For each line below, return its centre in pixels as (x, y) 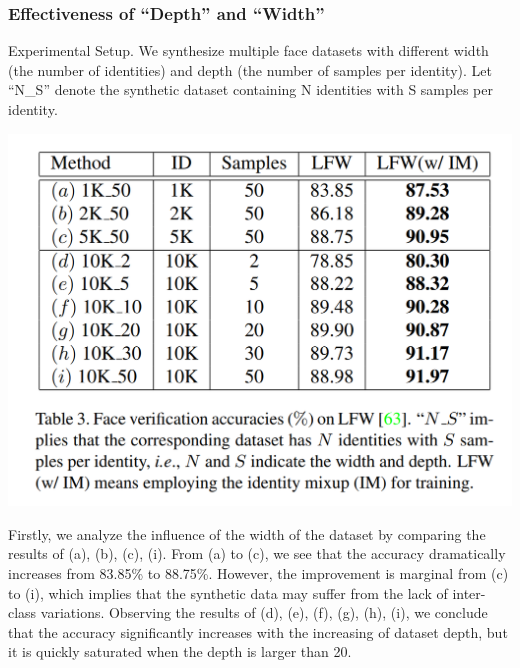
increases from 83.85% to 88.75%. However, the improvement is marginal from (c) (258, 572)
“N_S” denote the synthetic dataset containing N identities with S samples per (250, 89)
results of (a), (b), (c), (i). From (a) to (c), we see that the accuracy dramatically (257, 553)
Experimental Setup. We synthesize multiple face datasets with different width (248, 50)
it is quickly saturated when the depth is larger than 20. (180, 651)
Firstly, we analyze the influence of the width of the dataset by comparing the (247, 533)
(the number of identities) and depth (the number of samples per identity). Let (250, 69)
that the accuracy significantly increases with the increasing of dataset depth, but (258, 631)
